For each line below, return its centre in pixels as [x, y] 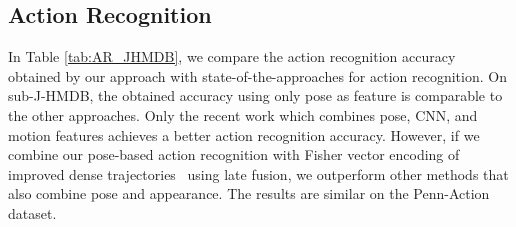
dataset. [32, 212]
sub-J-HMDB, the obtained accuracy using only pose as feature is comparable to [255, 95]
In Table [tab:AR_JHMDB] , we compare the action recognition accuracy [232, 56]
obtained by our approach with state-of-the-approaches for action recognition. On [257, 75]
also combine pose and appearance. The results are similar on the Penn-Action [249, 193]
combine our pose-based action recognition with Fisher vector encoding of [234, 154]
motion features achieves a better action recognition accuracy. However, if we [244, 134]
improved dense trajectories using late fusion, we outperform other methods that [258, 173]
